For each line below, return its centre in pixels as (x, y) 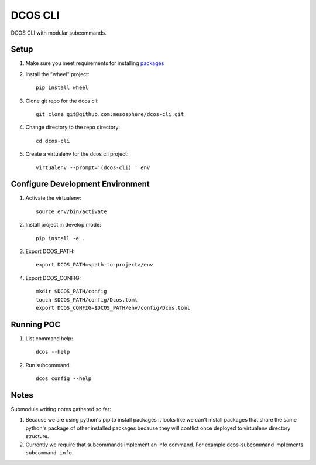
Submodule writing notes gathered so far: (61, 409)
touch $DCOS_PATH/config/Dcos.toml (87, 300)
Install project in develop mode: (63, 225)
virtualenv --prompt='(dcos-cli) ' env (93, 167)
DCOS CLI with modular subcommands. (59, 33)
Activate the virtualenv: (53, 198)
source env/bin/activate (71, 211)
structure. (37, 436)
